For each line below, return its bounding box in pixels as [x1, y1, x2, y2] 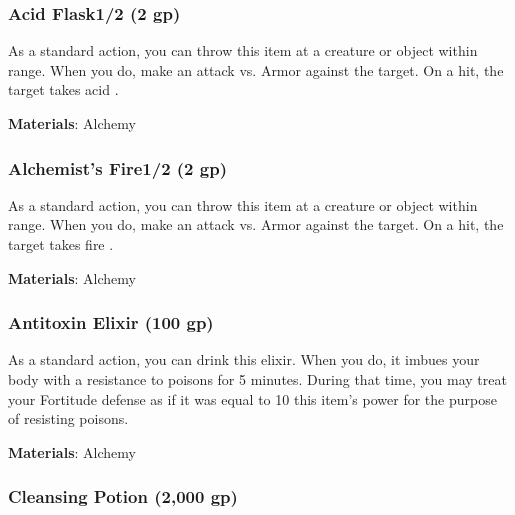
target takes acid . [8, 79, 119, 100]
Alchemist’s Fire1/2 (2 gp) [8, 155, 227, 180]
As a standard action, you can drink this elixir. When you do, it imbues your [8, 349, 480, 370]
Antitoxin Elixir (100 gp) [8, 310, 214, 335]
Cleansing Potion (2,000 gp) [8, 484, 238, 509]
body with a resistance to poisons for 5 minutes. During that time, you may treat [8, 369, 507, 389]
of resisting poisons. [8, 408, 129, 429]
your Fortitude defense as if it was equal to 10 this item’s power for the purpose [8, 388, 497, 409]
